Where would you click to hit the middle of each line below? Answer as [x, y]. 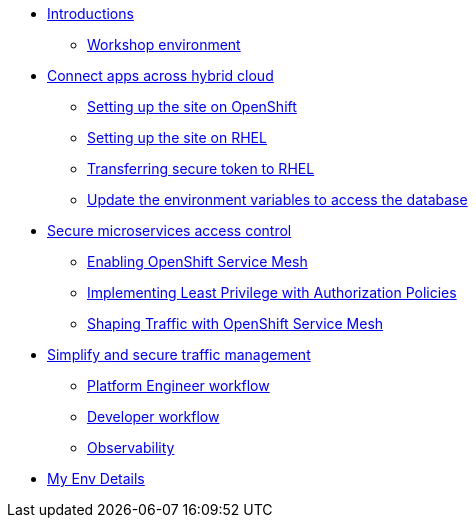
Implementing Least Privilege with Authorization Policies [272, 292]
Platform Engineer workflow [178, 385]
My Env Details [96, 478]
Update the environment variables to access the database [277, 199]
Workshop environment [164, 44]
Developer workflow [153, 416]
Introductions [90, 13]
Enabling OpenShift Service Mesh [197, 261]
